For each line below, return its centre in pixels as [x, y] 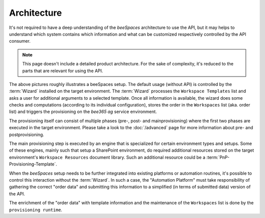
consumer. [20, 41]
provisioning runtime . [36, 210]
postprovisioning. [26, 135]
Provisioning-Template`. [33, 164]
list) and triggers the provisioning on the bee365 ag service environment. [83, 112]
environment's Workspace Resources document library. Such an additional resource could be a [107, 157]
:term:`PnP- [218, 157]
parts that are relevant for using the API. [63, 71]
